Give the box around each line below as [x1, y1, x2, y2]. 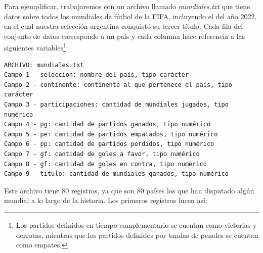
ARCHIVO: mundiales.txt [4, 61, 84, 69]
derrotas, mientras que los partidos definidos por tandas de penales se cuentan [16, 229, 258, 240]
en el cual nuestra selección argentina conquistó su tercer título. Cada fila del [4, 21, 243, 31]
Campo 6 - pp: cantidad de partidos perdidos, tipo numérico [4, 140, 214, 148]
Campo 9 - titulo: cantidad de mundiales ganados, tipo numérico [4, 170, 229, 178]
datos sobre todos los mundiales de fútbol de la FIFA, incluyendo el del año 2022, [4, 11, 257, 21]
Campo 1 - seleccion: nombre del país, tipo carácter [4, 71, 189, 79]
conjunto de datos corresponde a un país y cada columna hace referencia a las [4, 30, 245, 41]
